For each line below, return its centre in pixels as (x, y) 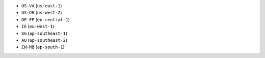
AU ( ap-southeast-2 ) (44, 40)
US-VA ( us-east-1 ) (42, 6)
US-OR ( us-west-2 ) (42, 13)
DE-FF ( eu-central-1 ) (46, 19)
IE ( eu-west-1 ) (38, 27)
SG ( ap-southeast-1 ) (44, 33)
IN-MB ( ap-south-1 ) (43, 47)
